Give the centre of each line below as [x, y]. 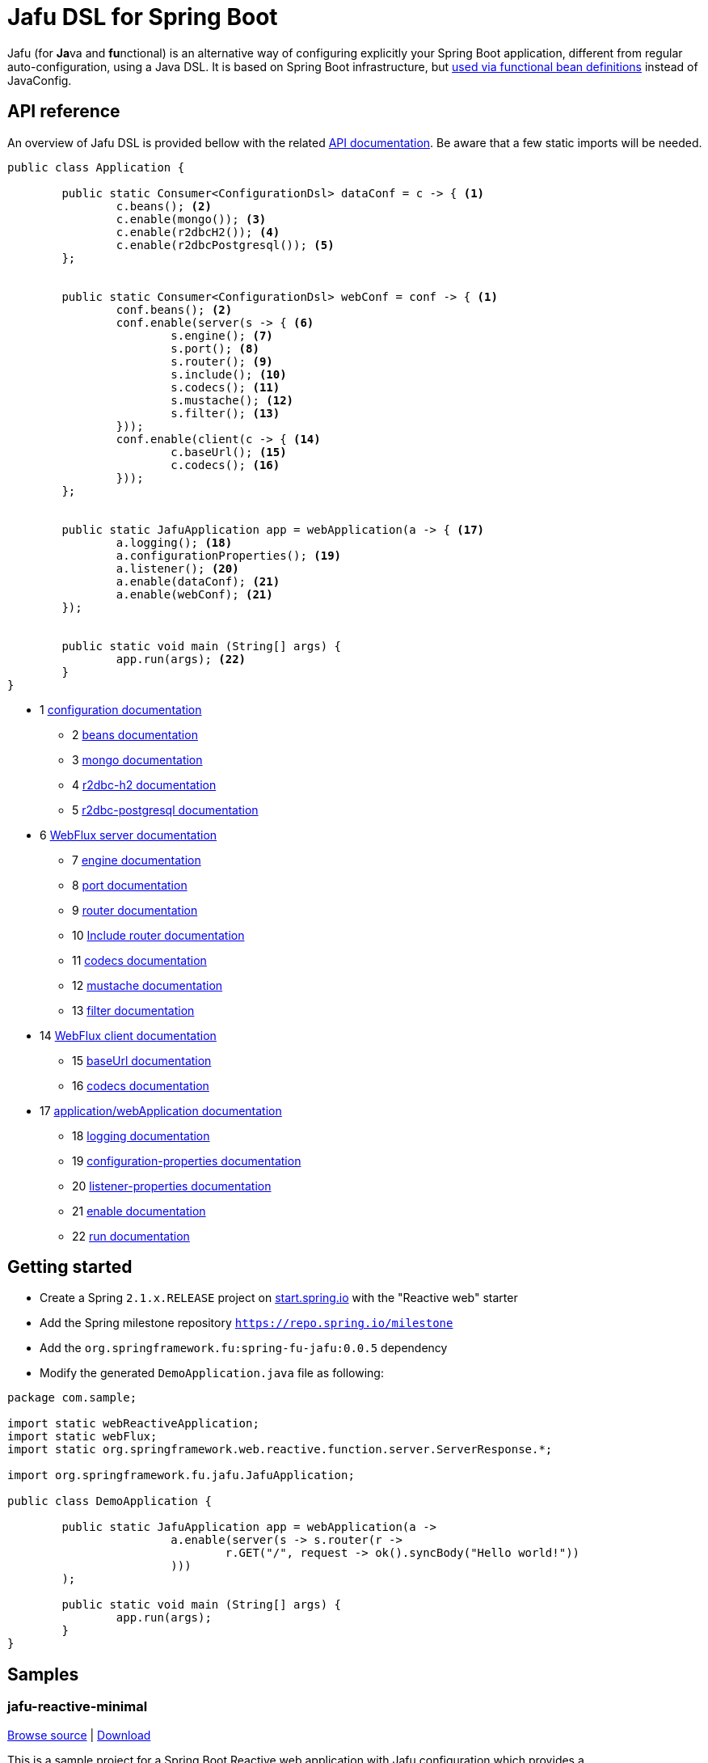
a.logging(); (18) [174, 542]
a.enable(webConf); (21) [194, 594]
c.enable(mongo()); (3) [191, 219]
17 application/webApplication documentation [161, 1110]
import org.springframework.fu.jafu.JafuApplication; [181, 1476]
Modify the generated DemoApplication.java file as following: [212, 1373]
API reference [64, 112]
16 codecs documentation [141, 1085]
